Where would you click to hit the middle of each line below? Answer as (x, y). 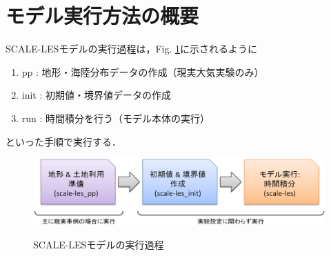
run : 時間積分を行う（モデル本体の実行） (116, 118)
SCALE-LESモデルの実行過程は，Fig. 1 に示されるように (131, 49)
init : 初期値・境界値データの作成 (97, 95)
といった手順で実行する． (63, 141)
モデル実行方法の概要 (102, 16)
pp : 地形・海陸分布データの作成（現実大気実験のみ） (143, 71)
